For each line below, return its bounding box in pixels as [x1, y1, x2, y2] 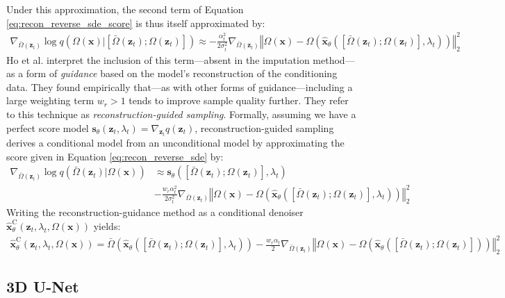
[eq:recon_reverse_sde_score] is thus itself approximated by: [6, 15, 265, 30]
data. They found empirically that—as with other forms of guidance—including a [6, 79, 353, 94]
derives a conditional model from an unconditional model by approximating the [6, 135, 345, 149]
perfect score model [6, 120, 89, 135]
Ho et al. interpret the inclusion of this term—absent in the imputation [6, 52, 310, 67]
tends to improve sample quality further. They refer [129, 93, 349, 108]
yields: [93, 219, 121, 233]
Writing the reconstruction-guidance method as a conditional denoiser [6, 205, 304, 220]
